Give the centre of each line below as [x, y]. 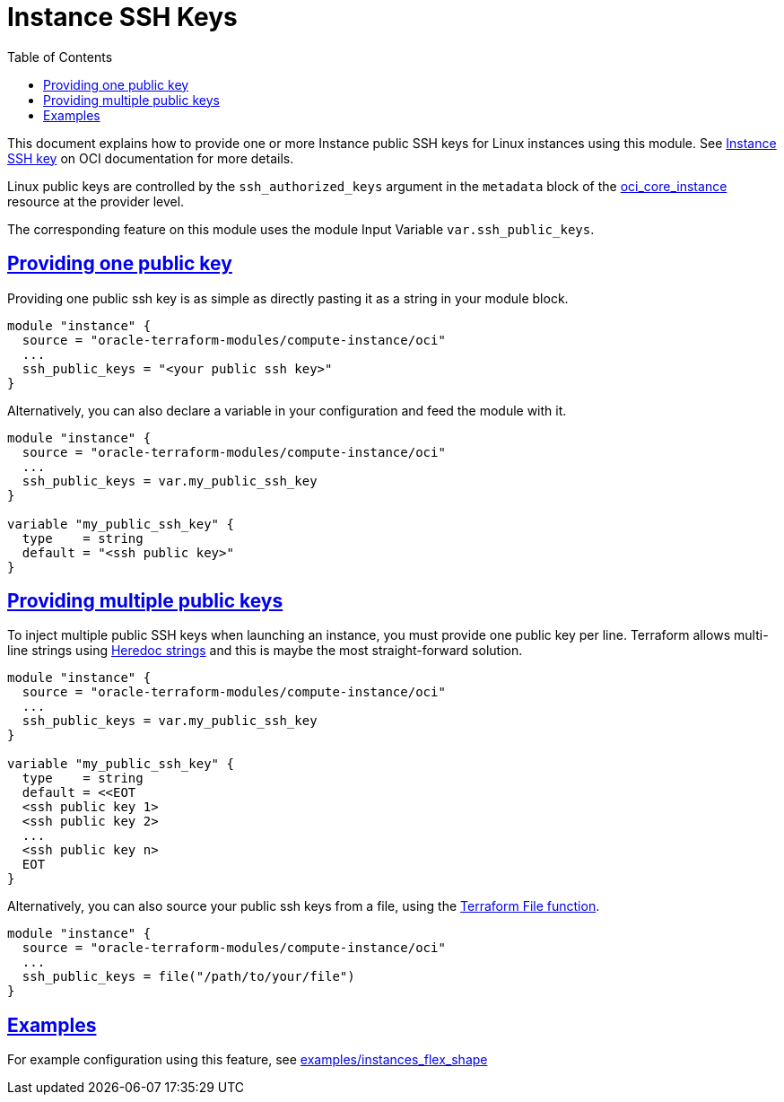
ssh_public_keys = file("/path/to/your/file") [188, 977]
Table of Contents [60, 57]
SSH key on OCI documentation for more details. [151, 158]
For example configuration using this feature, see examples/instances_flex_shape [248, 1060]
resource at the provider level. [96, 201]
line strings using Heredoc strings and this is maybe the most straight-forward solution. [265, 651]
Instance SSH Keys [122, 17]
